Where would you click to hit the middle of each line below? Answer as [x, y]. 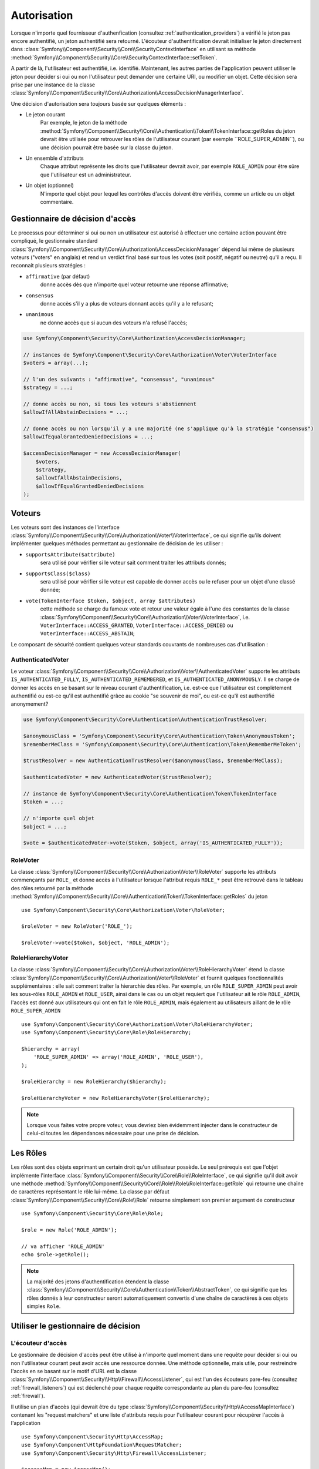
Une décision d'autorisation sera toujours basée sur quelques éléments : [99, 103]
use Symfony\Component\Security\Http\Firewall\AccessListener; [114, 1453]
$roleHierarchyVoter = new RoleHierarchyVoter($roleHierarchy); [116, 1098]
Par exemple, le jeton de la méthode [84, 123]
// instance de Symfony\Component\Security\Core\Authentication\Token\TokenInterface [150, 794]
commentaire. [57, 202]
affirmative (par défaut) [58, 276]
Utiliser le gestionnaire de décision [76, 1326]
